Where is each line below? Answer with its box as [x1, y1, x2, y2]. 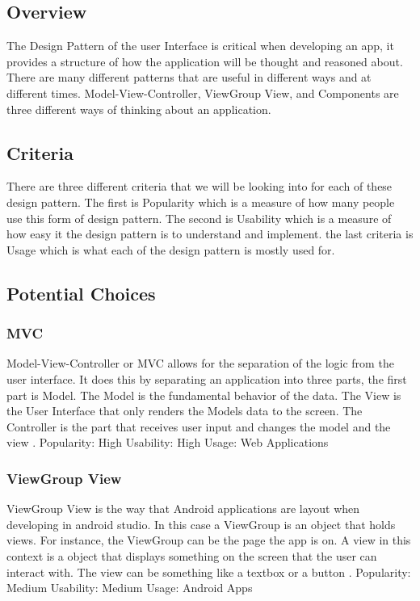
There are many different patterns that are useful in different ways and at [6, 69, 372, 86]
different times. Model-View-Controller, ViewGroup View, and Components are [6, 84, 399, 101]
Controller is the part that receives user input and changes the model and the [6, 418, 391, 435]
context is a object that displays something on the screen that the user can [6, 547, 377, 564]
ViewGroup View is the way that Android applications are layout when [6, 500, 360, 517]
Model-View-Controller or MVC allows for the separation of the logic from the [6, 355, 394, 372]
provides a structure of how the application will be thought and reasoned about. [6, 53, 403, 69]
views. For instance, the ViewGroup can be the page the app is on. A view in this [6, 532, 411, 548]
